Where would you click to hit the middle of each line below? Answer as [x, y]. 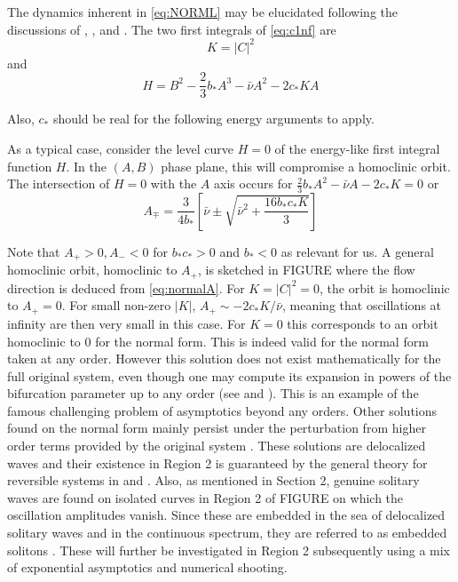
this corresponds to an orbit [363, 323]
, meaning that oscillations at [362, 305]
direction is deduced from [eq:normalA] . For [126, 287]
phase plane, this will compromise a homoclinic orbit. [306, 166]
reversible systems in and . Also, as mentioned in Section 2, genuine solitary [213, 480]
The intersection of [59, 183]
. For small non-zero [116, 305]
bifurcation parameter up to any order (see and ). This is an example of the [213, 393]
